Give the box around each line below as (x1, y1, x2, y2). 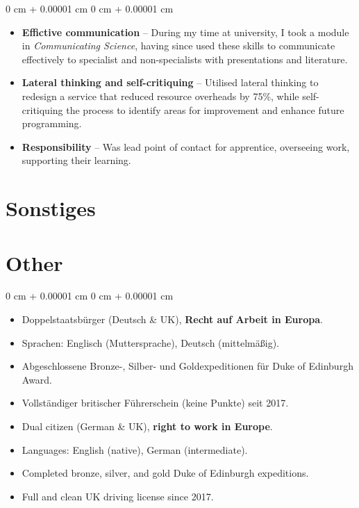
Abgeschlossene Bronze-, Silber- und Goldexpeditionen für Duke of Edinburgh (22, 359, 353, 373)
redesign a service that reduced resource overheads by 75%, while (22, 88, 299, 103)
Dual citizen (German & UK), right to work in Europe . (22, 419, 273, 433)
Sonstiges (6, 194, 96, 222)
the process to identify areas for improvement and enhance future (66, 102, 344, 117)
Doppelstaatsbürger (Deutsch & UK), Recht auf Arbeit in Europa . (22, 312, 323, 327)
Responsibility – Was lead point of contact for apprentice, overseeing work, (22, 139, 350, 154)
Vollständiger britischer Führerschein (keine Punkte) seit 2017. (22, 395, 289, 410)
